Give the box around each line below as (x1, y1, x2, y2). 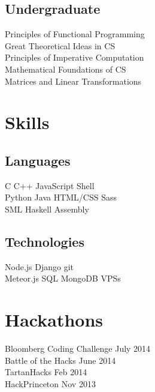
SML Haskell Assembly (5, 202, 89, 215)
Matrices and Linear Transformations (5, 74, 142, 87)
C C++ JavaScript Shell (5, 179, 95, 191)
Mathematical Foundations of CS (5, 62, 126, 75)
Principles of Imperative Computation (5, 51, 144, 64)
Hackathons (5, 307, 104, 332)
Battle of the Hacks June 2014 (5, 354, 116, 366)
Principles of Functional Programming (5, 28, 145, 40)
